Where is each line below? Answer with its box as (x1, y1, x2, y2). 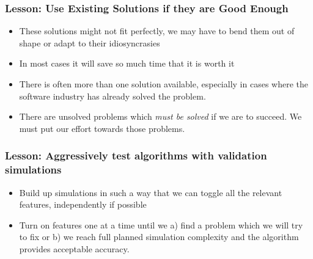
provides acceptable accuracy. (19, 242, 130, 255)
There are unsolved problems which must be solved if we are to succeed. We (19, 110, 302, 123)
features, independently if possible (19, 198, 147, 211)
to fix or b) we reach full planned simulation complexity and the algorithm (19, 230, 299, 243)
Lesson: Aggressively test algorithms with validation (5, 148, 267, 163)
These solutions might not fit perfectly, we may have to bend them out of (19, 24, 295, 37)
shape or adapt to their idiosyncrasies (19, 36, 160, 49)
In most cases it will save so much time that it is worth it (19, 57, 235, 70)
